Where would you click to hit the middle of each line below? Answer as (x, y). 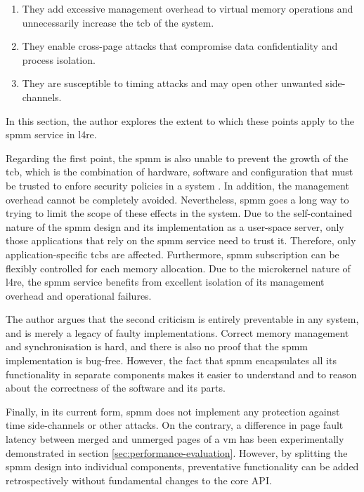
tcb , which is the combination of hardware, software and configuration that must (180, 172)
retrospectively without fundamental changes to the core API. (139, 480)
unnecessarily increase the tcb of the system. (118, 22)
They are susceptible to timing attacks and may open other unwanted (172, 83)
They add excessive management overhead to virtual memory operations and (188, 8)
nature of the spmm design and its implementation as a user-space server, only (175, 226)
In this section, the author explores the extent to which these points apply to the (180, 120)
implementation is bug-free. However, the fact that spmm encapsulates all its (171, 360)
